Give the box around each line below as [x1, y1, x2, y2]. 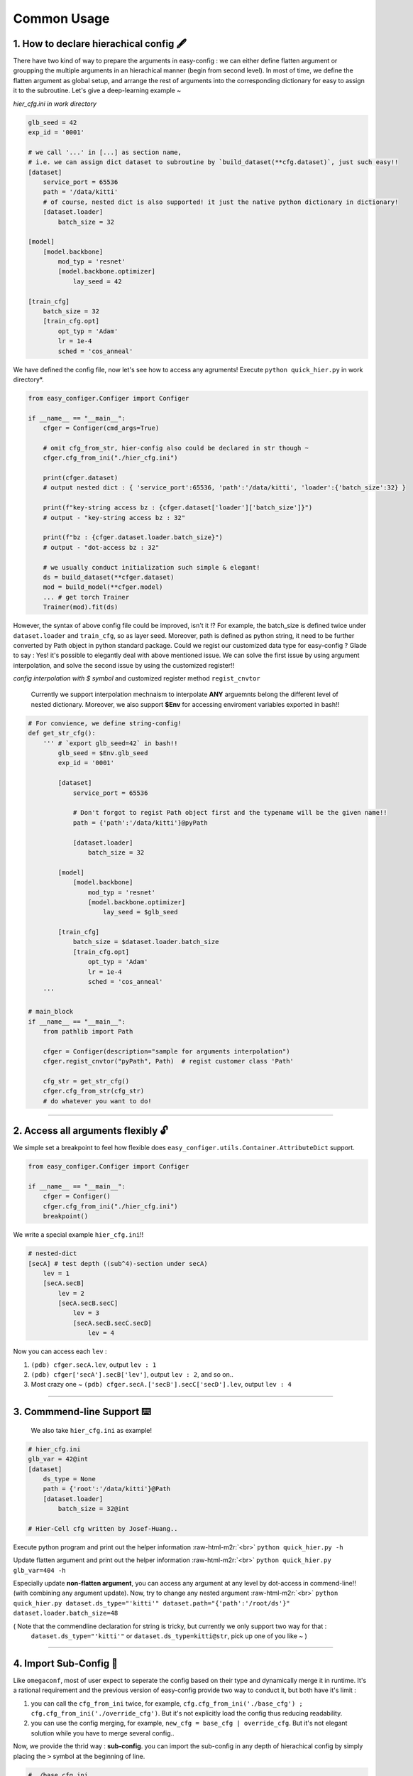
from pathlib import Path [43, 1027, 133, 1035]
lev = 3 [72, 1309, 99, 1317]
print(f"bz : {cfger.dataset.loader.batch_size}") [43, 534, 223, 541]
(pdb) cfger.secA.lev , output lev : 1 [31, 1360, 157, 1369]
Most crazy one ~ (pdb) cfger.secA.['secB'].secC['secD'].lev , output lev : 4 [31, 1380, 292, 1389]
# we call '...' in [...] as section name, [28, 148, 182, 156]
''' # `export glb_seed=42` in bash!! [43, 739, 178, 747]
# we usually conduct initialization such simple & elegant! [43, 563, 260, 571]
